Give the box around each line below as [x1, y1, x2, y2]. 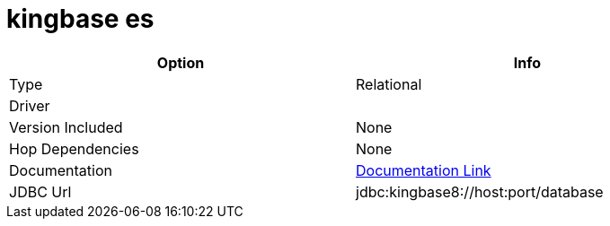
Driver [9, 96, 50, 115]
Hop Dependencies [9, 139, 139, 158]
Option [156, 53, 205, 72]
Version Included [9, 117, 123, 136]
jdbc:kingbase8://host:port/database [356, 182, 604, 201]
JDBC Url [9, 182, 72, 201]
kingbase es [6, 4, 155, 34]
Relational [356, 74, 422, 93]
